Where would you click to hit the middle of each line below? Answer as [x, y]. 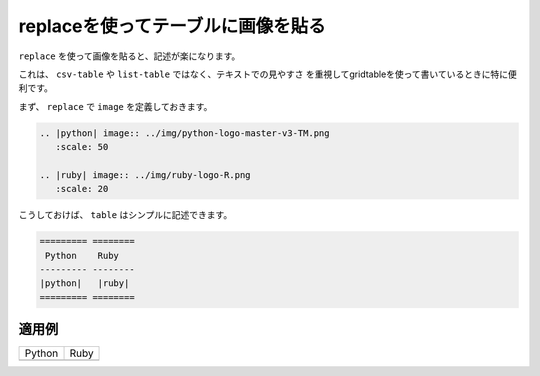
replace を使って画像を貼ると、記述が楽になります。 [129, 56]
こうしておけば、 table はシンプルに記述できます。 [125, 215]
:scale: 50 [82, 147]
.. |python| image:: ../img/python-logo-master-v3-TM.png [184, 133]
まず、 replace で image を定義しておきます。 [115, 106]
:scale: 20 [82, 189]
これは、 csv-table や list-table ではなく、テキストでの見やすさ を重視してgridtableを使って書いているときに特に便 [267, 74]
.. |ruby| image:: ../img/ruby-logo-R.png [145, 174]
